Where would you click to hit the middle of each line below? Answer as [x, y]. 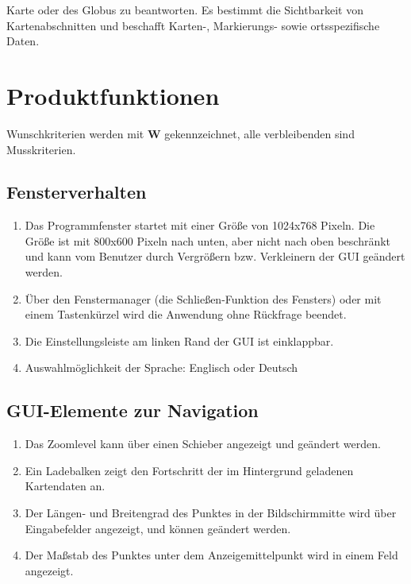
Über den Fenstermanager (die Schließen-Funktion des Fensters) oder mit [203, 298]
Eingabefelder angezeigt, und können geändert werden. [158, 528]
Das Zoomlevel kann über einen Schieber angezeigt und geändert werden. [203, 444]
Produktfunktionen [113, 95]
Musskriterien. [41, 149]
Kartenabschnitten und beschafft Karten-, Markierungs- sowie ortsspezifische [193, 25]
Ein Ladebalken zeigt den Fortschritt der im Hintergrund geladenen [189, 470]
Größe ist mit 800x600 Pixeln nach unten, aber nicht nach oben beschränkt [208, 240]
